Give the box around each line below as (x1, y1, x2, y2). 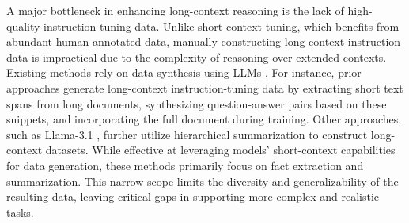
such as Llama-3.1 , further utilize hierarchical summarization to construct (6, 126, 368, 142)
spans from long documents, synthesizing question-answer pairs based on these (6, 95, 387, 111)
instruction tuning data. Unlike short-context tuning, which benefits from (44, 17, 400, 34)
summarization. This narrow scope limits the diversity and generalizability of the (6, 172, 399, 189)
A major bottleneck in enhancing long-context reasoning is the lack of (6, 2, 344, 18)
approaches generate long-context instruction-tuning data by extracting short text (6, 79, 403, 96)
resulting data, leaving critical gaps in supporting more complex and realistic (6, 188, 380, 205)
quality (6, 17, 40, 34)
